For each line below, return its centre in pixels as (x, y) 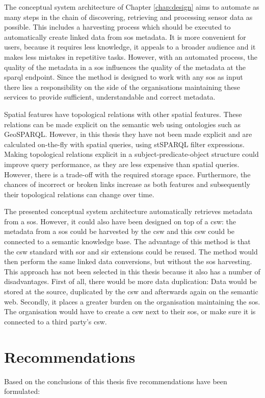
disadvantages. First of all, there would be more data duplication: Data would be (130, 281)
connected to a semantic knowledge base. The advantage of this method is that (127, 241)
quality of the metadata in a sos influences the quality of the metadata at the (125, 67)
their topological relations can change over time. (79, 194)
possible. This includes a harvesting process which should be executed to (117, 27)
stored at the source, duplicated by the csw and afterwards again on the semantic (131, 291)
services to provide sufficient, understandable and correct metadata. (110, 97)
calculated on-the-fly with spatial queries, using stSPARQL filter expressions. (124, 144)
